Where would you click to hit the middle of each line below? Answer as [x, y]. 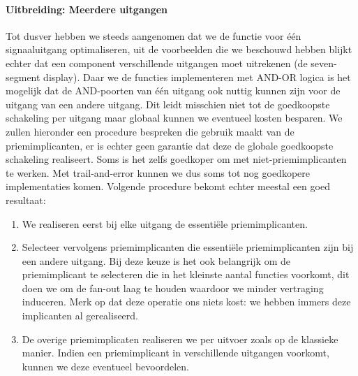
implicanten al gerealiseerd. [80, 316]
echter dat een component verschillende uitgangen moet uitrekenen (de [157, 63]
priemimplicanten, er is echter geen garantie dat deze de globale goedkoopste [170, 145]
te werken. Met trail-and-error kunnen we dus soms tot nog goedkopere [158, 172]
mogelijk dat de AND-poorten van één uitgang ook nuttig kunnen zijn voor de [173, 91]
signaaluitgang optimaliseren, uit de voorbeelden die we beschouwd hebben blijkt [179, 49]
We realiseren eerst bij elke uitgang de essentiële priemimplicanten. [165, 223]
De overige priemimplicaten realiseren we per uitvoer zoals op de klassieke [180, 339]
